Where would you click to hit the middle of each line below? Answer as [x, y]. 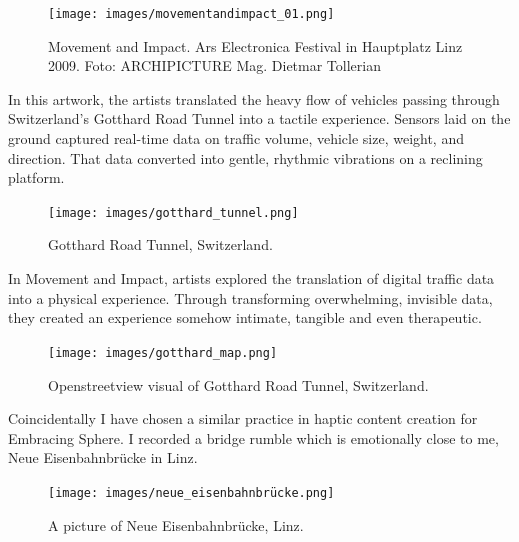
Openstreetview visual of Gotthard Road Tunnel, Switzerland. [238, 384]
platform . [36, 177]
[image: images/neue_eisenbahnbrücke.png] [191, 492]
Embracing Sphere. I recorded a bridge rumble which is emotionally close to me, [253, 437]
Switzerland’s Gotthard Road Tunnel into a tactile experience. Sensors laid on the [259, 118]
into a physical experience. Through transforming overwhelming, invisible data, [250, 297]
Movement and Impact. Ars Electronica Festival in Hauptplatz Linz [255, 45]
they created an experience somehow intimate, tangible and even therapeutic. [245, 317]
